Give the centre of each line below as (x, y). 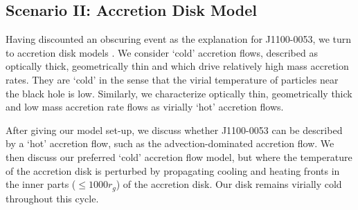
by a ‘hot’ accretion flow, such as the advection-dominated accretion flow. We (170, 143)
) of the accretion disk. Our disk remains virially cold (229, 184)
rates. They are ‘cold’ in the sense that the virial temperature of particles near (172, 79)
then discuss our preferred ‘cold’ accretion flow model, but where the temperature (179, 156)
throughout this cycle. (52, 198)
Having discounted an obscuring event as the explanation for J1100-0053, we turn (179, 39)
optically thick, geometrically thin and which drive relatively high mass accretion (177, 66)
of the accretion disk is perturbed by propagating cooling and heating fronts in (173, 170)
